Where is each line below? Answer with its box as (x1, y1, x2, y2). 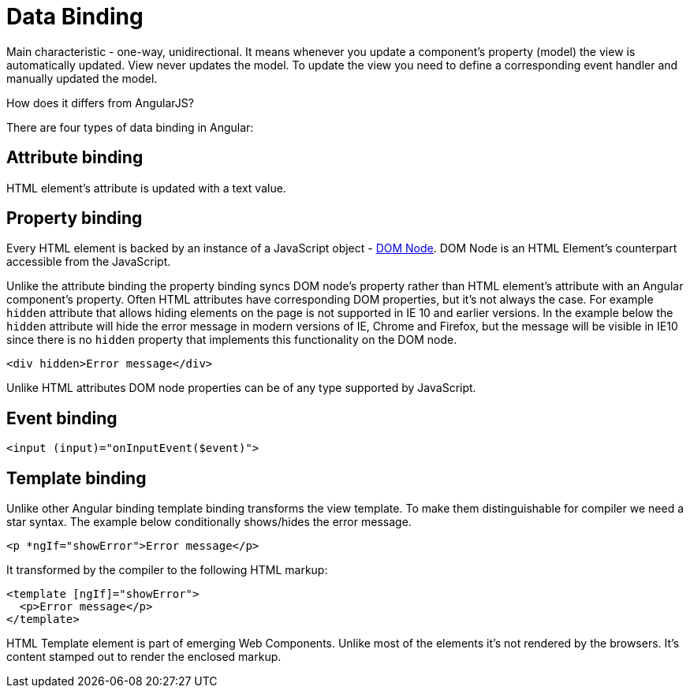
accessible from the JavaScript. (6, 255, 171, 269)
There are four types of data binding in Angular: (6, 120, 254, 134)
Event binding (6, 408, 117, 428)
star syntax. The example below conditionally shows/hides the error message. (6, 515, 412, 529)
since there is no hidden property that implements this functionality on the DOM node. (6, 333, 457, 347)
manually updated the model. (6, 71, 158, 85)
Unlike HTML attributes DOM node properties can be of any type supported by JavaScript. (6, 381, 476, 395)
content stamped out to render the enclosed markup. (6, 650, 282, 664)
